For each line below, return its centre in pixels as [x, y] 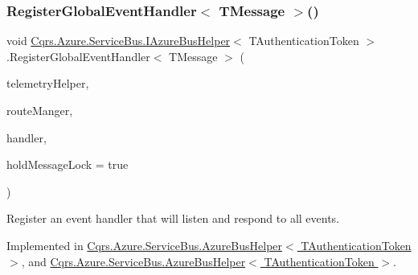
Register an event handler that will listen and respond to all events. [173, 218]
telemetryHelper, [48, 83]
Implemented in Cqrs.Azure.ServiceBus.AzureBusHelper [145, 245]
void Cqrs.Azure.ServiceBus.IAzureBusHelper [119, 41]
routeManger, [40, 110]
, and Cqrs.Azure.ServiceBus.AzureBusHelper [133, 261]
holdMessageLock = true [68, 164]
